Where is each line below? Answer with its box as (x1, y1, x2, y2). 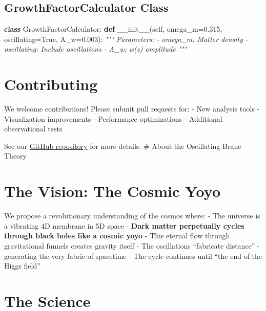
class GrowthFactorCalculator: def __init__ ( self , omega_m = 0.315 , (4, 24, 222, 34)
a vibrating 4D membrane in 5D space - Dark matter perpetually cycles (4, 220, 244, 231)
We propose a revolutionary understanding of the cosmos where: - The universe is (4, 210, 260, 221)
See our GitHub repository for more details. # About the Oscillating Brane (4, 140, 241, 151)
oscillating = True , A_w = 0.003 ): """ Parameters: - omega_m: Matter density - (4, 33, 248, 44)
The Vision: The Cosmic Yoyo (4, 181, 221, 202)
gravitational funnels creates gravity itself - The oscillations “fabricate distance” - (4, 240, 260, 251)
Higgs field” (4, 260, 40, 271)
